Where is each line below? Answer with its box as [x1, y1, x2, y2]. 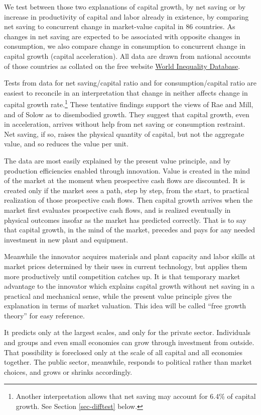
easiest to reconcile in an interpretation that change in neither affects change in [4, 87, 248, 98]
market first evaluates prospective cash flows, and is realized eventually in [4, 204, 231, 215]
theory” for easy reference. [4, 310, 85, 320]
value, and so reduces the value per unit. [4, 138, 128, 149]
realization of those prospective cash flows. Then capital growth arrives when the [4, 195, 253, 205]
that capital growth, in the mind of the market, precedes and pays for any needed [4, 224, 255, 235]
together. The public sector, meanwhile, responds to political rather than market [4, 357, 252, 367]
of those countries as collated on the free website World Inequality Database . [4, 60, 240, 71]
